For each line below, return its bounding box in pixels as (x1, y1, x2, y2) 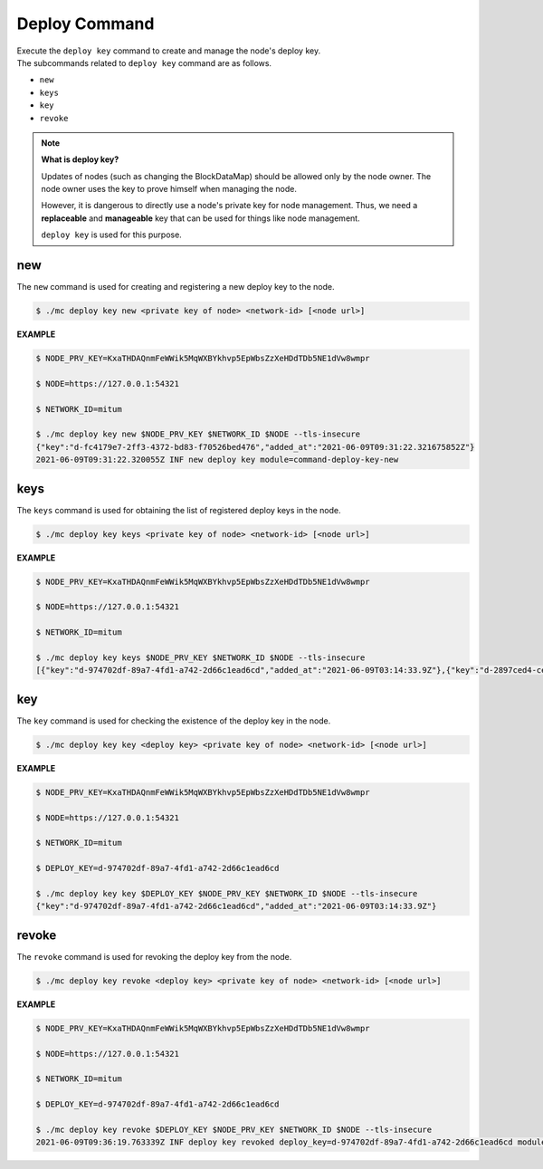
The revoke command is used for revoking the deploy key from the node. (16, 951, 292, 962)
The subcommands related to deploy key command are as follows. (16, 57, 271, 68)
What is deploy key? (41, 154, 119, 165)
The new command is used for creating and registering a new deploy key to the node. (16, 282, 335, 292)
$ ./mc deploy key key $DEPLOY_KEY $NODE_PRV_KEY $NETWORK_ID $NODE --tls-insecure (35, 888, 418, 898)
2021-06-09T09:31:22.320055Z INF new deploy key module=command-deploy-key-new (35, 455, 399, 465)
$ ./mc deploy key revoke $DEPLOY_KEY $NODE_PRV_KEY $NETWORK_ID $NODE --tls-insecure (35, 1124, 433, 1135)
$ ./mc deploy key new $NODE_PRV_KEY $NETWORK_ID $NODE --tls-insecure (35, 429, 361, 439)
